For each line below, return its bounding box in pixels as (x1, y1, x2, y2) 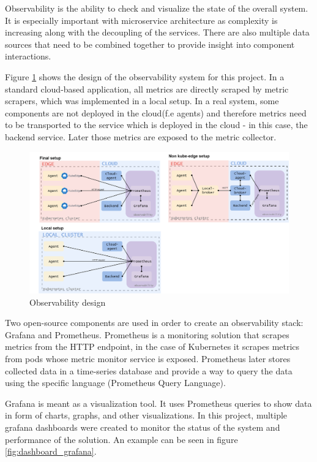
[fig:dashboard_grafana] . (5, 445, 97, 458)
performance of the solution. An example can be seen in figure (5, 433, 238, 445)
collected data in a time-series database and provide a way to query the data (5, 364, 293, 377)
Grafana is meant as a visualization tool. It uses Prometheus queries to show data (5, 396, 312, 409)
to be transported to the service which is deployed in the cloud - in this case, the (5, 118, 308, 131)
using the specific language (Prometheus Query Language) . (5, 376, 226, 389)
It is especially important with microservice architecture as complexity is (5, 13, 278, 26)
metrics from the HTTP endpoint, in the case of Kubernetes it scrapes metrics (5, 340, 300, 353)
